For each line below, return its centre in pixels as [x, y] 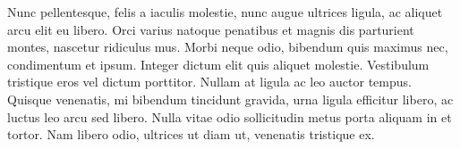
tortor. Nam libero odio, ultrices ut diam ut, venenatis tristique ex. [191, 134]
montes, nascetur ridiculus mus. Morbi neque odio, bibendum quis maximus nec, [228, 47]
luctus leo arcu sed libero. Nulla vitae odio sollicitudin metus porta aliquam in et [230, 116]
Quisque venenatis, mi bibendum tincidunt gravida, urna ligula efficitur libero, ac [230, 99]
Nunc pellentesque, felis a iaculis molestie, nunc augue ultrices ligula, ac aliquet [225, 12]
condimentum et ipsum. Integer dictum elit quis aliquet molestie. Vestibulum [218, 64]
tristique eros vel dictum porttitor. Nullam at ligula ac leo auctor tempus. [209, 82]
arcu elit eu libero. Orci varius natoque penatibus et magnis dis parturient [211, 29]
